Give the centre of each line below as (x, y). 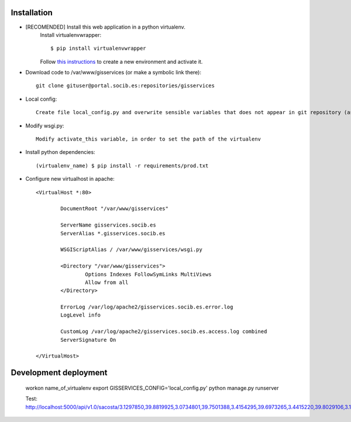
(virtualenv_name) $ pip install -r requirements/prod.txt (122, 166)
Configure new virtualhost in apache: (70, 179)
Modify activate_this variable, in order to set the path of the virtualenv (149, 139)
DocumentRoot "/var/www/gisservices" (115, 209)
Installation (32, 13)
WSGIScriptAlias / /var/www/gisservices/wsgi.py (132, 250)
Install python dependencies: (61, 152)
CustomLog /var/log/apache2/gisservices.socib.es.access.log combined (164, 332)
